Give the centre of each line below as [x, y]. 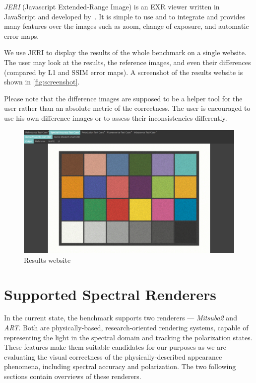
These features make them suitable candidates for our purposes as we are [115, 347]
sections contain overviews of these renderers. [73, 376]
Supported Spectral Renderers [110, 294]
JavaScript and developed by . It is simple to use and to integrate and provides [125, 16]
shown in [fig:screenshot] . [42, 82]
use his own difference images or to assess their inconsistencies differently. [116, 117]
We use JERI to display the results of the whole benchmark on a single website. [125, 52]
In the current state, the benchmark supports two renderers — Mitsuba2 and [121, 318]
